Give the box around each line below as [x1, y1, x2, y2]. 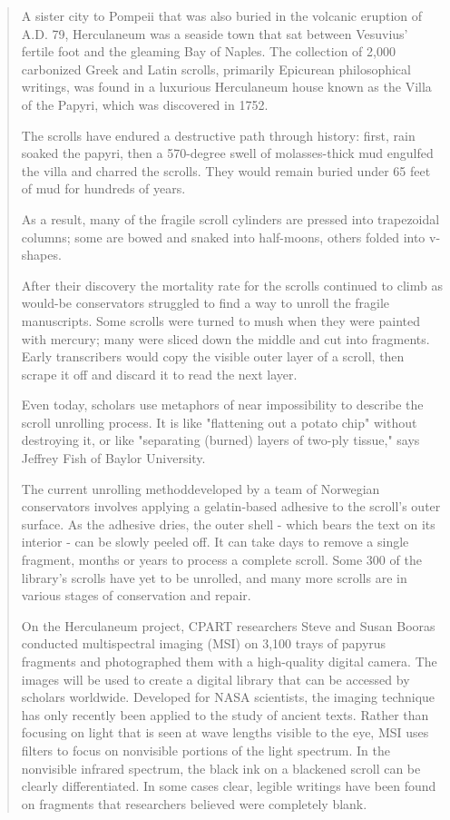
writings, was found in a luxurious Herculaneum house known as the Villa [21, 77, 432, 96]
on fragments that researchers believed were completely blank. [21, 794, 367, 813]
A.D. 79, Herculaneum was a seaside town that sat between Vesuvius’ [21, 24, 408, 43]
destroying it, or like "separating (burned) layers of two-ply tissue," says [21, 430, 420, 450]
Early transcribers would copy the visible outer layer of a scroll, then [21, 347, 405, 366]
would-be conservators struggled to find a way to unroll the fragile [21, 293, 390, 312]
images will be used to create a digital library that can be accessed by [21, 669, 410, 688]
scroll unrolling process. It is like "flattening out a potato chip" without [21, 412, 417, 431]
